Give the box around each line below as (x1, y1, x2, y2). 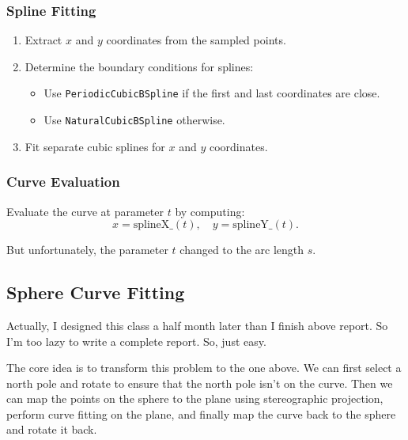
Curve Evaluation (6, 172, 120, 192)
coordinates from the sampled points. (106, 32, 286, 48)
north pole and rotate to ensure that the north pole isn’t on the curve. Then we (6, 374, 393, 391)
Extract (25, 32, 62, 48)
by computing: (175, 203, 245, 219)
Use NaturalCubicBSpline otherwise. (43, 112, 225, 128)
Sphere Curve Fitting (6, 280, 185, 305)
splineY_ (232, 219, 273, 231)
